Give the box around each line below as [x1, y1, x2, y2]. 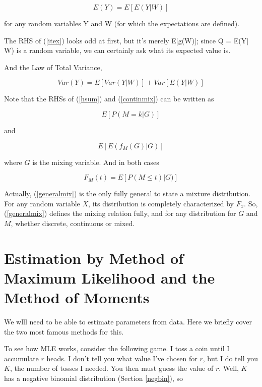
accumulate [4, 353, 39, 363]
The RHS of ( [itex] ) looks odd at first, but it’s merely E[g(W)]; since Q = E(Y [4, 35, 247, 45]
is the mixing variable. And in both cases [32, 156, 159, 167]
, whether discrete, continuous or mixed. [11, 217, 135, 228]
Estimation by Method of [4, 247, 183, 268]
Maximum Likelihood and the [4, 267, 215, 288]
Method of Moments [4, 287, 150, 308]
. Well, [219, 363, 239, 373]
